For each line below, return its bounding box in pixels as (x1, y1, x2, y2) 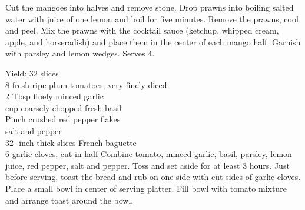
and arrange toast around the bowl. (5, 194, 134, 206)
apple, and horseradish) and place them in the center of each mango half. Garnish (5, 35, 301, 48)
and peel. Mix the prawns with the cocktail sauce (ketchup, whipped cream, (5, 24, 279, 36)
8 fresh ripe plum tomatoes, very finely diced (5, 78, 167, 91)
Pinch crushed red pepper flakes (5, 113, 121, 125)
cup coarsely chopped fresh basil (5, 101, 122, 114)
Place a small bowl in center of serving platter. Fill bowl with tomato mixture (5, 182, 287, 194)
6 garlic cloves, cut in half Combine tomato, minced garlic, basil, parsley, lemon (5, 148, 292, 160)
